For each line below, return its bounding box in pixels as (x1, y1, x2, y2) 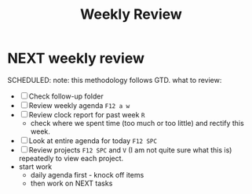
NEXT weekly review (7, 49, 144, 67)
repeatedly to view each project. (18, 153, 124, 163)
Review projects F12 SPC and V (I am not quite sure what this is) (28, 145, 232, 154)
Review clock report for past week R (28, 110, 145, 119)
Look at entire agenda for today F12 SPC (28, 135, 158, 145)
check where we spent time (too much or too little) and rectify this (30, 118, 244, 128)
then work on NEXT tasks (30, 178, 113, 188)
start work (18, 162, 53, 171)
